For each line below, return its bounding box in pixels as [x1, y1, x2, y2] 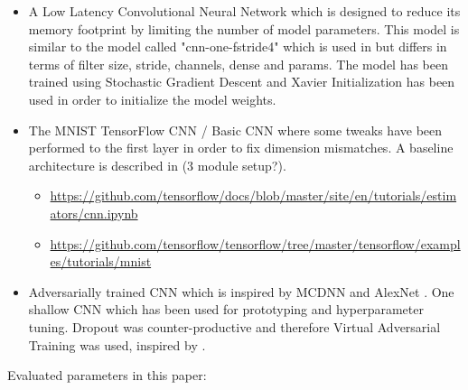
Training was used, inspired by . [28, 335, 206, 354]
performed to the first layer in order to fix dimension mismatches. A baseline [28, 138, 454, 157]
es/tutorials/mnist [50, 252, 152, 271]
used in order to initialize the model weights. [28, 89, 276, 108]
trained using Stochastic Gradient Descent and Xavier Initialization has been [28, 72, 455, 91]
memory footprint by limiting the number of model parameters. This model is [28, 19, 460, 38]
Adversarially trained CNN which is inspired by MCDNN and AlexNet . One [28, 282, 454, 301]
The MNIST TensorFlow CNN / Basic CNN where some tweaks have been [28, 120, 443, 139]
